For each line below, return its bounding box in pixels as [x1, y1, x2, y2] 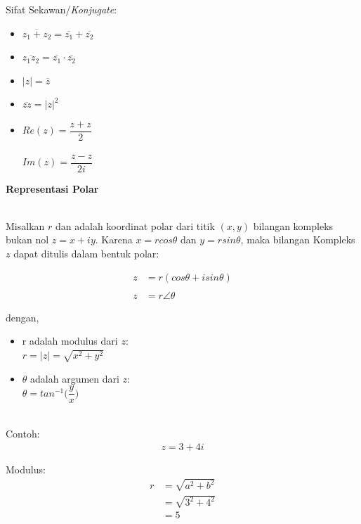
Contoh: [6, 426, 40, 440]
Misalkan [6, 218, 45, 233]
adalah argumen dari [30, 371, 119, 385]
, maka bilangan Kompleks [240, 232, 355, 247]
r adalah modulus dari [22, 333, 118, 348]
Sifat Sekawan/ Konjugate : [6, 2, 117, 16]
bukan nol [6, 232, 49, 247]
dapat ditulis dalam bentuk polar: [13, 246, 159, 261]
